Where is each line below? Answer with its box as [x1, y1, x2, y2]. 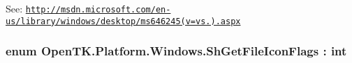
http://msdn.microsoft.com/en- [25, 5, 171, 15]
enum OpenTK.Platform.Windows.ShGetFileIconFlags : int [6, 42, 347, 60]
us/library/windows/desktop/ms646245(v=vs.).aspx [6, 16, 241, 26]
